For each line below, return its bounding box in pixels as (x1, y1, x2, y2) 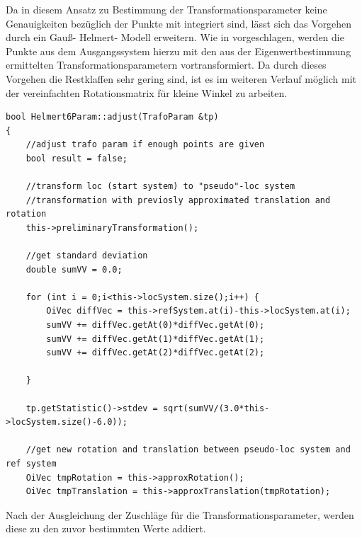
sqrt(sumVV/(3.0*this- (162, 403, 270, 413)
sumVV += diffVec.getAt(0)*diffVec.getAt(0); (46, 320, 265, 331)
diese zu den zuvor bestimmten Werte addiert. (6, 521, 206, 536)
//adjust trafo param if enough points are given (26, 139, 265, 150)
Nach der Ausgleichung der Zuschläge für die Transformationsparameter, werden (6, 507, 354, 522)
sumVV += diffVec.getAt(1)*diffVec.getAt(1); (46, 333, 265, 344)
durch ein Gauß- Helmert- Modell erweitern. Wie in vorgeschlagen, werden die (6, 30, 344, 45)
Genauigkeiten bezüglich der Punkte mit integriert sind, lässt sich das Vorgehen (6, 16, 352, 30)
